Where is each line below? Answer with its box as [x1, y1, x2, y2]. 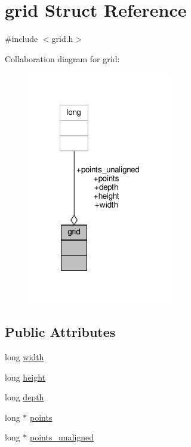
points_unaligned [30, 431, 94, 443]
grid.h [51, 32, 73, 45]
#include [5, 32, 38, 45]
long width [5, 351, 44, 363]
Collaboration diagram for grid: [5, 52, 120, 65]
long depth [5, 391, 44, 403]
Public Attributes [5, 323, 116, 341]
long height [5, 370, 46, 383]
